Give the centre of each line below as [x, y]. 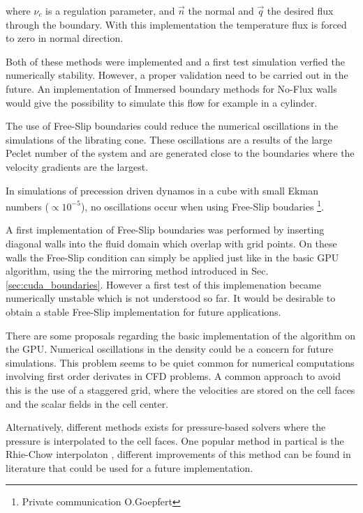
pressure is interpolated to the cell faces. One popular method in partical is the [175, 440]
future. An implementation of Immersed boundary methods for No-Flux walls [171, 88]
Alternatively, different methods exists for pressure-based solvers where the [166, 427]
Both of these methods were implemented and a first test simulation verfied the [175, 61]
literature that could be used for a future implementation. [129, 467]
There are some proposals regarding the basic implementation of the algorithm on [181, 335]
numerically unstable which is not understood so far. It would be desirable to [171, 298]
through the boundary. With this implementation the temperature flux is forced [176, 24]
